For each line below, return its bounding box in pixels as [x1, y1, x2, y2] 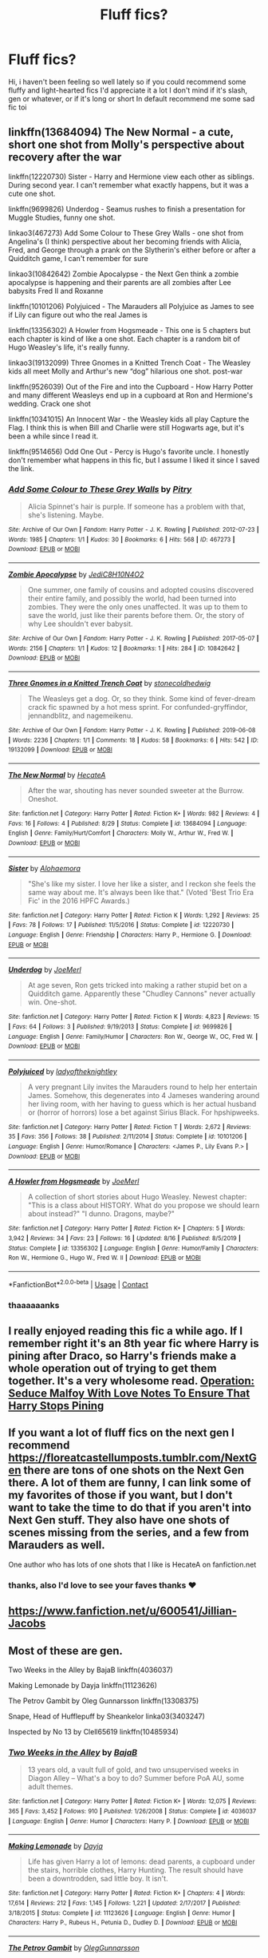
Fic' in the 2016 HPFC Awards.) [27, 896, 130, 906]
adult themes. [27, 1782, 73, 1792]
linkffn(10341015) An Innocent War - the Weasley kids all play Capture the [8, 414, 250, 424]
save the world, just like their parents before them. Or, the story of [27, 611, 245, 620]
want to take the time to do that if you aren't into [8, 1501, 252, 1515]
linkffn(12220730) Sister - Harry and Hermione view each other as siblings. [8, 172, 255, 181]
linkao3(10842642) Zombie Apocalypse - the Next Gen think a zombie [8, 269, 239, 279]
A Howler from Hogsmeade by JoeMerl [8, 1176, 140, 1187]
